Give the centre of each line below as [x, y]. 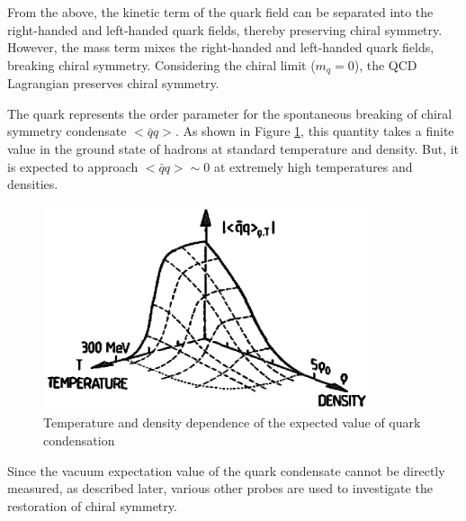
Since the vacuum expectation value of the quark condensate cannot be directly [226, 470]
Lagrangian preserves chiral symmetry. [113, 83]
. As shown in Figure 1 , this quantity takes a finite [314, 131]
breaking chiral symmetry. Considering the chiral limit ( [161, 64]
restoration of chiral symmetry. [92, 505]
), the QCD [385, 64]
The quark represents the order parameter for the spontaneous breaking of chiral [230, 113]
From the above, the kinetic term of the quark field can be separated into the [220, 12]
